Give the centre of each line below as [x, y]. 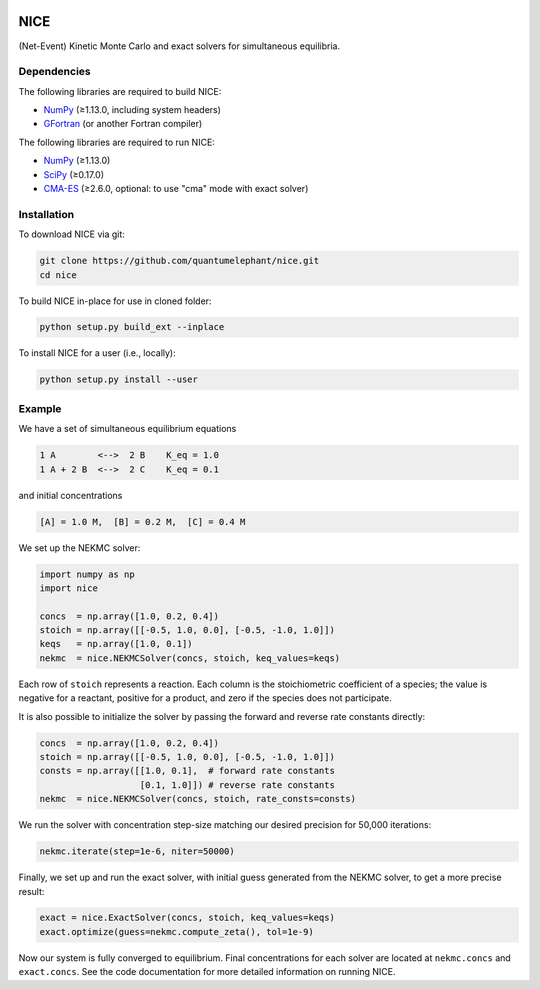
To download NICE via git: [71, 234]
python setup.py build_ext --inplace [132, 327]
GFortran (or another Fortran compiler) [123, 124]
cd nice [58, 274]
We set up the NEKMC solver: [79, 547]
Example [40, 408]
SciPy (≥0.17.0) [74, 174]
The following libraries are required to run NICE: [116, 142]
